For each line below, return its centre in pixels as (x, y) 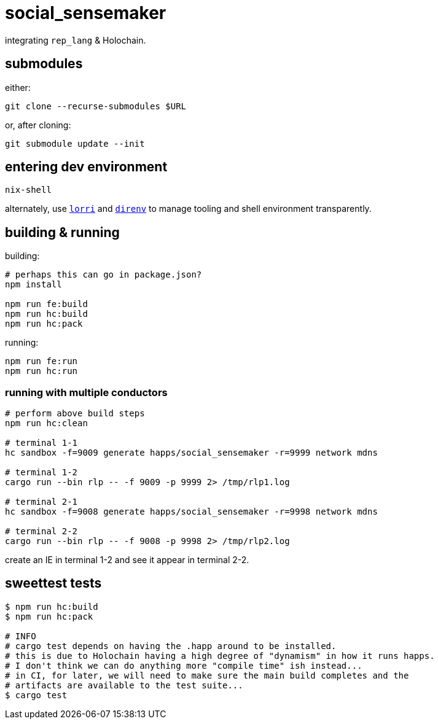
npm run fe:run (41, 361)
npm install (33, 285)
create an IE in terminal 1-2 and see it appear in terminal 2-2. (127, 560)
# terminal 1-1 (41, 443)
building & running (62, 232)
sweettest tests (53, 583)
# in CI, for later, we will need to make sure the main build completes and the (207, 675)
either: (18, 87)
